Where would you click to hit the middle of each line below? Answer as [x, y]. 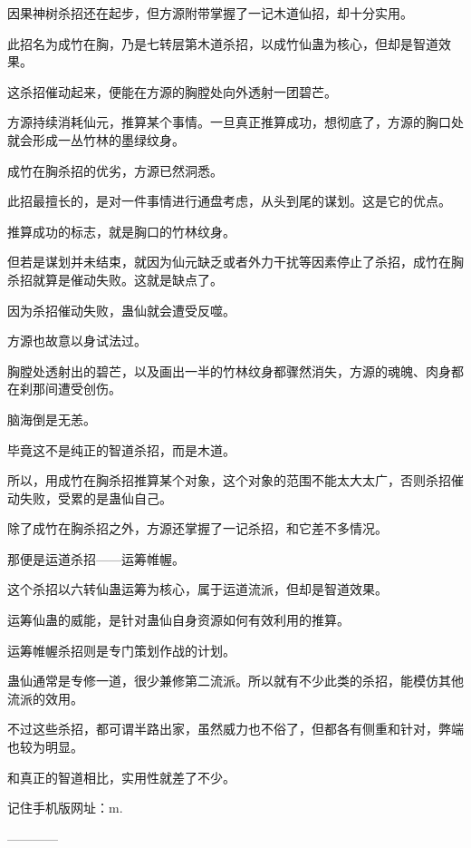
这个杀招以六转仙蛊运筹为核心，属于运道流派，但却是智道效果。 [197, 589]
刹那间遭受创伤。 [70, 389]
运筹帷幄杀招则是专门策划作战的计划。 [121, 650]
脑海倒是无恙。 [52, 419]
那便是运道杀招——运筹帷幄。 [96, 558]
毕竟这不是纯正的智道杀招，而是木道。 [121, 449]
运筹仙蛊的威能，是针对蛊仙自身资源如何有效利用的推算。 [178, 620]
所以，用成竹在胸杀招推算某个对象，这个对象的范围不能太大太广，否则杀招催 [235, 480]
